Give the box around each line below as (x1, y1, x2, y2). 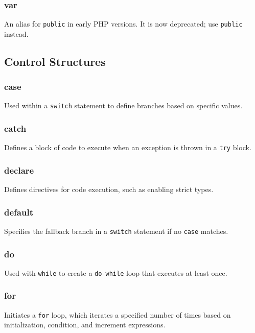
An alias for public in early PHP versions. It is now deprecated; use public (4, 18, 243, 29)
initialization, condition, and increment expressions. (4, 319, 166, 330)
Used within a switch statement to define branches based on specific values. (4, 100, 243, 111)
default (4, 205, 33, 218)
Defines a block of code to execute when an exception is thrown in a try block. (4, 142, 251, 153)
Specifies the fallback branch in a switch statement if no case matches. (4, 226, 228, 236)
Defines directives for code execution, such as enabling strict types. (4, 184, 214, 195)
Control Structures (4, 53, 106, 69)
